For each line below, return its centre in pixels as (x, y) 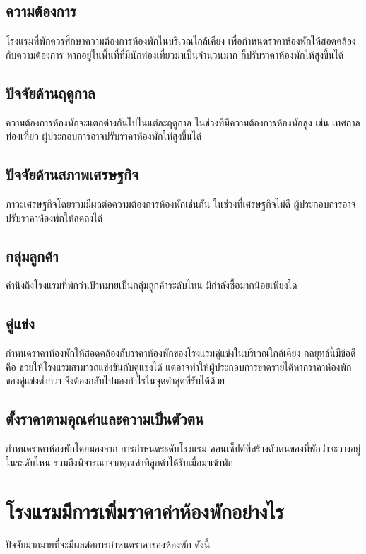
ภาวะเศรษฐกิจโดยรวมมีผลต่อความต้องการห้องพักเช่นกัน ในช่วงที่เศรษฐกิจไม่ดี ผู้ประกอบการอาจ (181, 203)
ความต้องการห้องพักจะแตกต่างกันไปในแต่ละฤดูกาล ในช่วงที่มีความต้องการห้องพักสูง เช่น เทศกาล (183, 122)
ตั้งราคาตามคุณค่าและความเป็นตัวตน (105, 419)
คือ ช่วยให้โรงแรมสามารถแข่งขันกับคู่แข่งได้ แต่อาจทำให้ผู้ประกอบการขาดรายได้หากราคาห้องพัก (179, 366)
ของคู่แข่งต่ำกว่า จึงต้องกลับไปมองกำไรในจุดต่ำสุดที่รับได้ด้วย (116, 381)
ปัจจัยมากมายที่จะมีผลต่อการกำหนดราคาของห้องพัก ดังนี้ (108, 544)
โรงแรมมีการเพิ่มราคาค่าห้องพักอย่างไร (145, 511)
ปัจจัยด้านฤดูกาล (51, 92)
